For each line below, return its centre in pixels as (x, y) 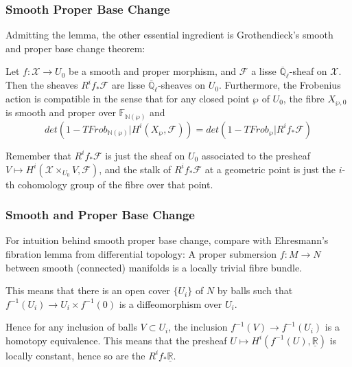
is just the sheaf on (145, 155)
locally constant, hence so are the (75, 355)
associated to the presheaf (256, 155)
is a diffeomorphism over (171, 303)
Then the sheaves (42, 85)
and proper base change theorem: (75, 48)
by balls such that (255, 290)
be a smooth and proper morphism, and (153, 71)
